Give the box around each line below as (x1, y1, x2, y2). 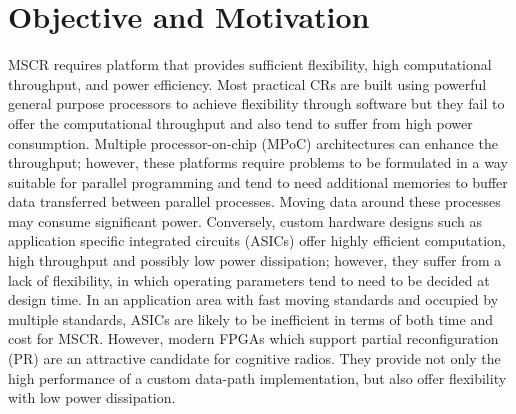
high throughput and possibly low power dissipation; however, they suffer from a (8, 250, 502, 271)
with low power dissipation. (8, 387, 176, 408)
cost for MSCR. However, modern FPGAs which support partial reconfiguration (8, 328, 499, 349)
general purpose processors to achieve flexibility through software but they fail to (8, 93, 505, 114)
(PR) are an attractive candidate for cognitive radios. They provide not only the (8, 348, 501, 369)
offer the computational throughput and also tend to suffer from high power (8, 112, 473, 133)
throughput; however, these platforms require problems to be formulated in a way (8, 152, 508, 173)
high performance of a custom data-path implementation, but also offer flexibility (8, 367, 507, 388)
